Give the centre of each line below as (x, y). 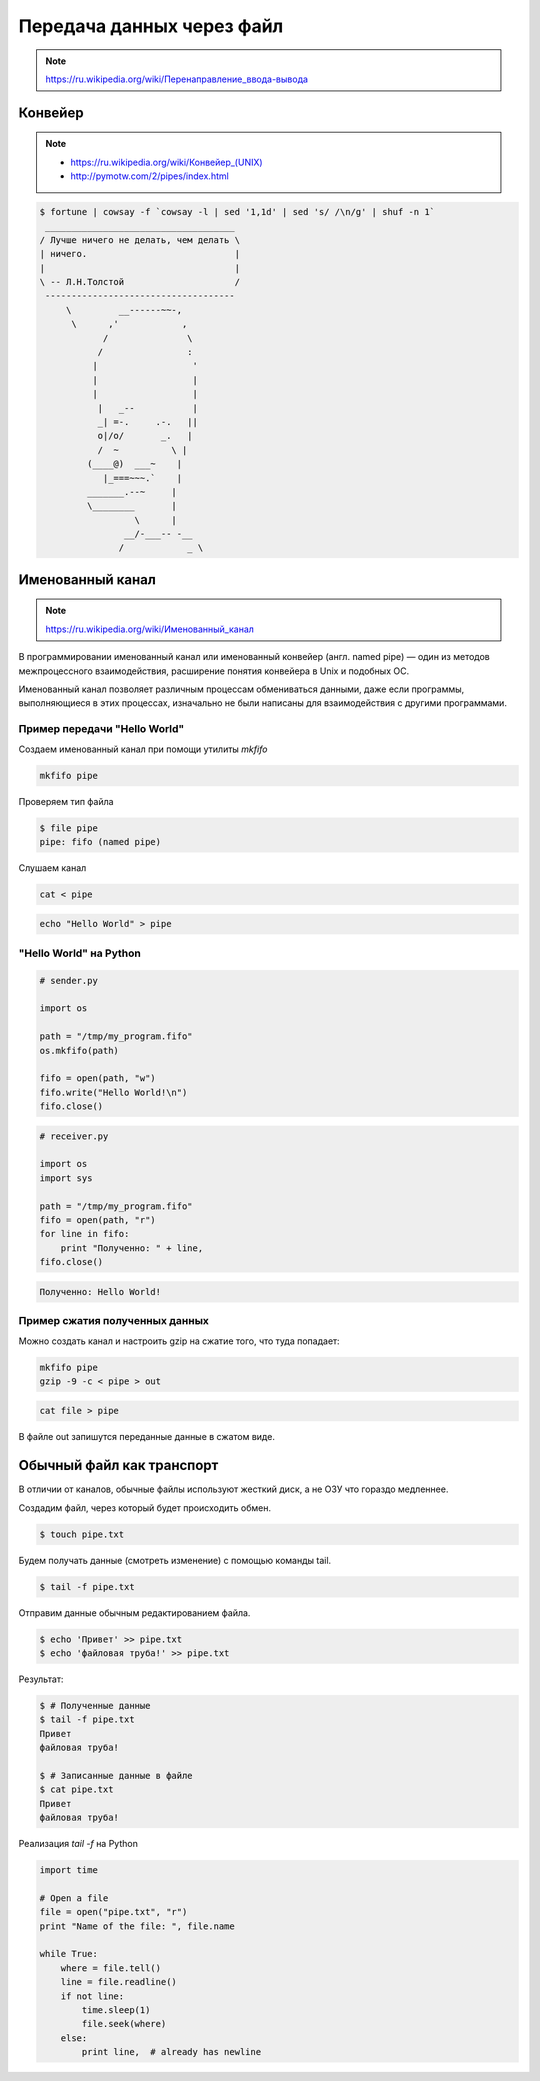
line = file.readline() (118, 1982)
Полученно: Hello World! (100, 1291)
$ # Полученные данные (95, 1706)
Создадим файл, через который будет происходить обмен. (145, 1507)
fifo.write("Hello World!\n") (113, 1092)
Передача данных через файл (151, 26)
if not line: (92, 1996)
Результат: (41, 1679)
